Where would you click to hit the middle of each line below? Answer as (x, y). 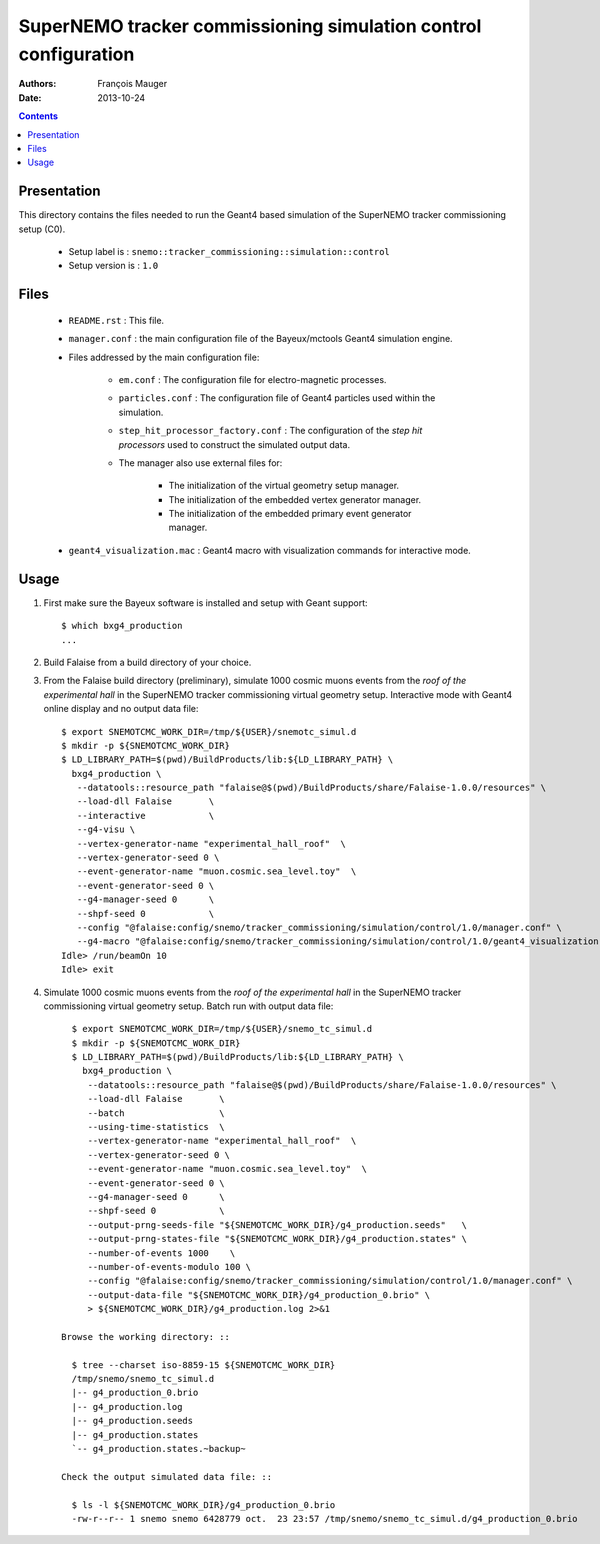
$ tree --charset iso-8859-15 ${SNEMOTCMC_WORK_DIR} (203, 1364)
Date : (30, 97)
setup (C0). (42, 229)
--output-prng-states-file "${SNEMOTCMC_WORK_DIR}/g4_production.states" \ (277, 1239)
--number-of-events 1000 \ (161, 1253)
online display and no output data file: (121, 709)
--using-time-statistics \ (156, 1127)
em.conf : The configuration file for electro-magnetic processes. (252, 379)
